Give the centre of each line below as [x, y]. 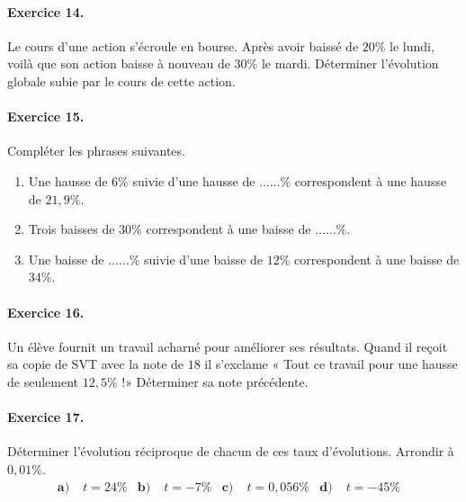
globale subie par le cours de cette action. [121, 81]
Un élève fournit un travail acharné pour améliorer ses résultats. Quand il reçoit [228, 346]
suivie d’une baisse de [203, 259]
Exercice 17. [46, 417]
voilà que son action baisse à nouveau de [119, 63]
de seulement [43, 381]
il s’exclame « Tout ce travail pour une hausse [331, 364]
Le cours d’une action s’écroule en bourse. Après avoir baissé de [183, 45]
